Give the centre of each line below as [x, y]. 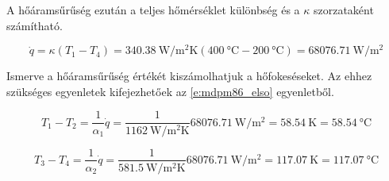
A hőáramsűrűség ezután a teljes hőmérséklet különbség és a [153, 10]
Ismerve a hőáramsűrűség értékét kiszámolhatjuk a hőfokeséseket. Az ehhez [189, 76]
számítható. [35, 25]
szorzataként [343, 10]
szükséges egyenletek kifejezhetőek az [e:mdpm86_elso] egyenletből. [170, 91]
